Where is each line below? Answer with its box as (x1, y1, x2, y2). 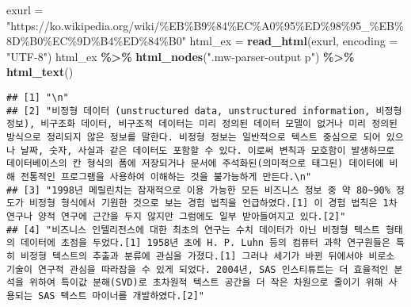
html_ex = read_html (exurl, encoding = (189, 33, 398, 49)
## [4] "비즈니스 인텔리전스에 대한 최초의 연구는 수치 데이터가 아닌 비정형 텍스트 (6, 224, 380, 236)
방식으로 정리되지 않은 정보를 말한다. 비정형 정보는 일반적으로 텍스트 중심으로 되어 (6, 131, 381, 143)
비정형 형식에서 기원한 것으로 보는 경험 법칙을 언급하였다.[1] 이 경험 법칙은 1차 (29, 198, 398, 209)
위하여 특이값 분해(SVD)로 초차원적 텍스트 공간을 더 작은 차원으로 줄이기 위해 (29, 277, 383, 289)
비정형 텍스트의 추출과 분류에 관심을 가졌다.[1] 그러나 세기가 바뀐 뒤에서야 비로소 (21, 250, 395, 262)
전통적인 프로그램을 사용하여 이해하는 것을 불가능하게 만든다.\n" (21, 171, 312, 182)
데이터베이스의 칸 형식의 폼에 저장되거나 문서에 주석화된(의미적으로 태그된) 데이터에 (6, 158, 384, 170)
